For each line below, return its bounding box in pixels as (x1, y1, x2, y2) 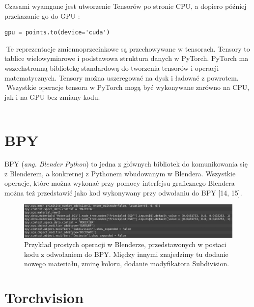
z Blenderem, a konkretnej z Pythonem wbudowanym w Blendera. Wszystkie (4, 168, 236, 178)
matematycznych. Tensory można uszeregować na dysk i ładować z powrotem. (4, 72, 239, 83)
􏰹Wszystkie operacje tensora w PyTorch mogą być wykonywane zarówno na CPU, (4, 82, 250, 92)
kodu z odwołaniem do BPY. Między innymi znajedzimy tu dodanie (24, 249, 228, 259)
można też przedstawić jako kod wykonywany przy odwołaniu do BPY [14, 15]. (4, 187, 242, 197)
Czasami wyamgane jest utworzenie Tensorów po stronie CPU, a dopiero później (4, 1, 247, 11)
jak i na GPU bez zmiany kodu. (4, 91, 100, 102)
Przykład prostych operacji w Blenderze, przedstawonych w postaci (24, 239, 226, 250)
